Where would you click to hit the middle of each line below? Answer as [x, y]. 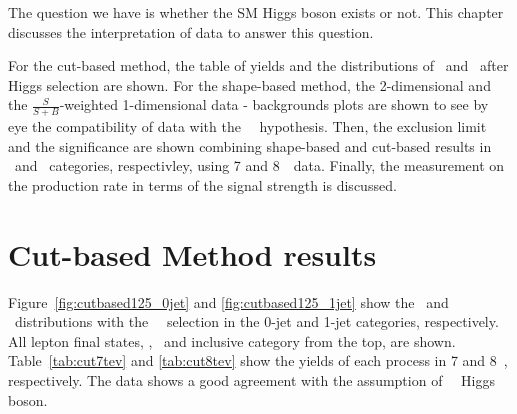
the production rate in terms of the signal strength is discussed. [202, 184]
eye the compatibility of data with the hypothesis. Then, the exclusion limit [247, 126]
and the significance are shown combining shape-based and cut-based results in [250, 145]
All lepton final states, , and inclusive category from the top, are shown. [232, 340]
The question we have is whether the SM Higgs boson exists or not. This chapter [256, 12]
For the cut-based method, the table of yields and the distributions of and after [258, 65]
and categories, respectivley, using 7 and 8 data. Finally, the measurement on [259, 165]
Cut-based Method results [192, 253]
